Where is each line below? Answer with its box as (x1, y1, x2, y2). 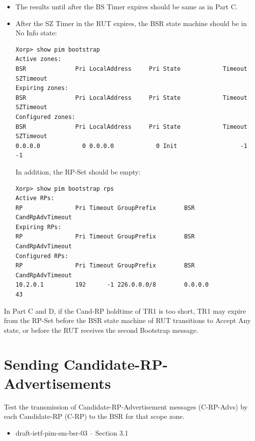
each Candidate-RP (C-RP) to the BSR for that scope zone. (4, 411, 185, 421)
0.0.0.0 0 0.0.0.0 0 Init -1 (15, 142, 248, 149)
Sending (4, 353, 59, 374)
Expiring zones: (15, 85, 69, 92)
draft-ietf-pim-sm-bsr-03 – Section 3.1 (15, 427, 128, 438)
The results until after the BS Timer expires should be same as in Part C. (15, 1, 238, 11)
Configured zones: (15, 113, 76, 120)
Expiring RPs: (15, 223, 61, 231)
